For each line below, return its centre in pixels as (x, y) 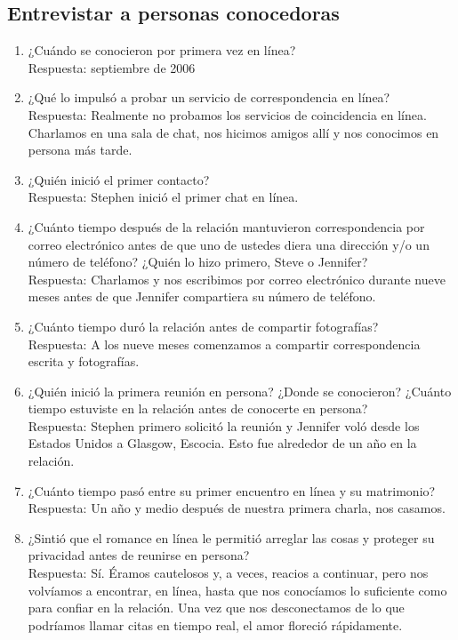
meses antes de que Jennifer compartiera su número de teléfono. (202, 296)
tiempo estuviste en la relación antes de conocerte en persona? (198, 408)
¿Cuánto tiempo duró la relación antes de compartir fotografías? (203, 326)
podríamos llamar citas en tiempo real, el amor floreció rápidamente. (215, 624)
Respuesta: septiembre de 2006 (112, 67)
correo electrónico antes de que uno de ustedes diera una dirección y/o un (229, 244)
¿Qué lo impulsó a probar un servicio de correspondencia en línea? (209, 97)
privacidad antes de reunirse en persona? (139, 555)
